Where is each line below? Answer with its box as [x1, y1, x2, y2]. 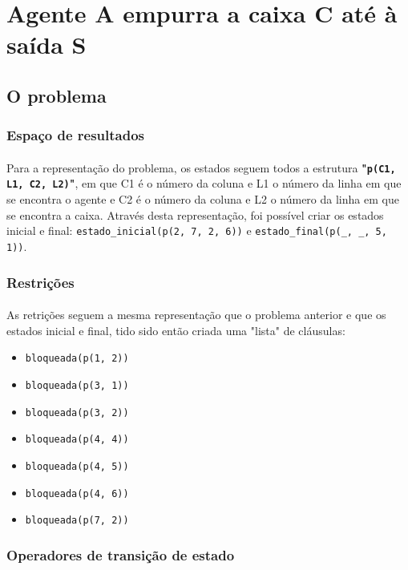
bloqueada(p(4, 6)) [25, 487, 129, 499]
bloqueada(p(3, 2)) [25, 406, 129, 418]
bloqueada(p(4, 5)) [25, 460, 129, 472]
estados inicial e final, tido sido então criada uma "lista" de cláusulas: [6, 321, 345, 338]
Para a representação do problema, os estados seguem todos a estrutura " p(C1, [6, 159, 396, 176]
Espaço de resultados [6, 125, 144, 145]
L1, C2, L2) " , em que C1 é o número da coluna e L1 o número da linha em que [6, 175, 402, 192]
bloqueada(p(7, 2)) [25, 515, 129, 527]
